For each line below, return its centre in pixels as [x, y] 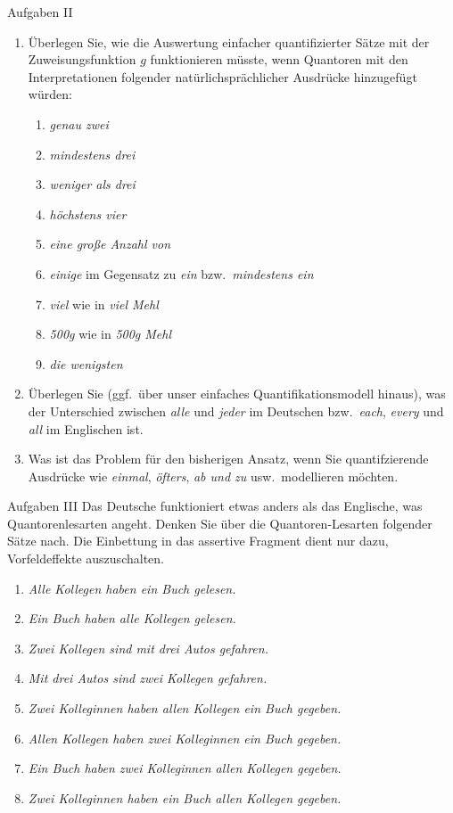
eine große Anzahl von [110, 244]
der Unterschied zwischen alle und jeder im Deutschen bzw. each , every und [236, 411]
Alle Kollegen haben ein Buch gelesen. [132, 588]
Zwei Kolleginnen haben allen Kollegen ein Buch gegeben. [185, 708]
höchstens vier [88, 214]
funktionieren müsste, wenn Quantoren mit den [279, 59]
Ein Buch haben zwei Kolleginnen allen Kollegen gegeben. [185, 768]
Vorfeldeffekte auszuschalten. [86, 558]
